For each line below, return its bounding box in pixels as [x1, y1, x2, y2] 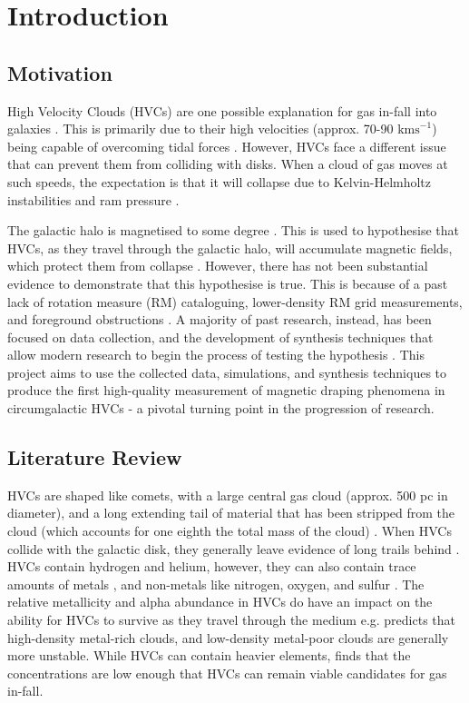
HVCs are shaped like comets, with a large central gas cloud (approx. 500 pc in [7, 485, 448, 504]
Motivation [7, 58, 112, 86]
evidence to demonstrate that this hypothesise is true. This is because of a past [7, 273, 448, 292]
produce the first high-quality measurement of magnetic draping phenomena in [7, 381, 445, 400]
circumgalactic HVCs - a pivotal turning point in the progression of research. [7, 399, 435, 418]
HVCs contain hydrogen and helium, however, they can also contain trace [7, 557, 416, 576]
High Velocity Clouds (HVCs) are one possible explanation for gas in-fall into [7, 101, 437, 120]
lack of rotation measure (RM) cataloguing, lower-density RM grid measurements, [7, 292, 463, 311]
